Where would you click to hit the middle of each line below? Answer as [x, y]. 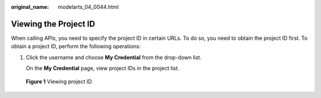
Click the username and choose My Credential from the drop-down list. [114, 57]
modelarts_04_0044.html [88, 7]
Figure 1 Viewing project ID [59, 82]
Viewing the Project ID [53, 24]
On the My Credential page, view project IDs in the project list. [103, 68]
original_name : [30, 7]
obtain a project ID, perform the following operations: [76, 46]
